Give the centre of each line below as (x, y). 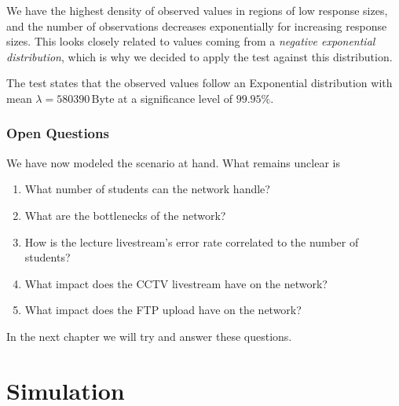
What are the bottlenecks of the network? (125, 215)
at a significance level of (176, 98)
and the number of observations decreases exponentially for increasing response (197, 26)
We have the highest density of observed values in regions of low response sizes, (197, 10)
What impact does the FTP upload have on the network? (163, 310)
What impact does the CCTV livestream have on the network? (176, 283)
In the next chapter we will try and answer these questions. (149, 336)
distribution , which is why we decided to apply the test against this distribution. (199, 56)
